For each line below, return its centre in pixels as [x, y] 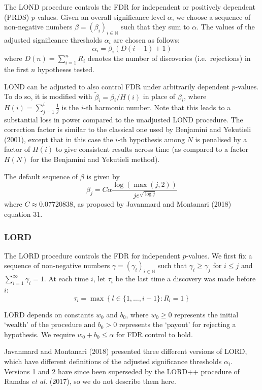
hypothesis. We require [40, 334]
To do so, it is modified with [48, 96]
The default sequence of [41, 176]
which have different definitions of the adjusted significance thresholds [113, 361]
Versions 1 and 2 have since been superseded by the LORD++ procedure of [122, 371]
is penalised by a [221, 139]
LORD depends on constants [49, 314]
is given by [103, 176]
